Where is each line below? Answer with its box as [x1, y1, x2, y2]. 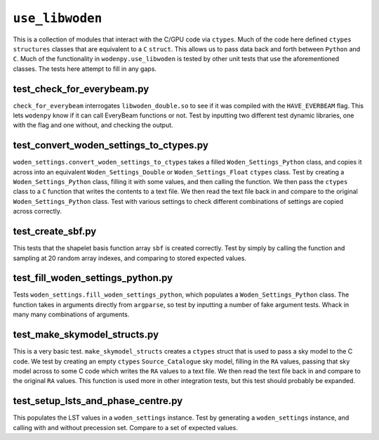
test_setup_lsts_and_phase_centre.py [13, 395, 183, 407]
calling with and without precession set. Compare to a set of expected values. [13, 423, 238, 432]
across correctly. [13, 207, 62, 216]
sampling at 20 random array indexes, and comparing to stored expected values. [13, 254, 247, 262]
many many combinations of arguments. [13, 310, 130, 319]
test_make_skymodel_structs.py [13, 329, 159, 341]
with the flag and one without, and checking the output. [13, 121, 173, 129]
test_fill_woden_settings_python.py [13, 272, 173, 284]
